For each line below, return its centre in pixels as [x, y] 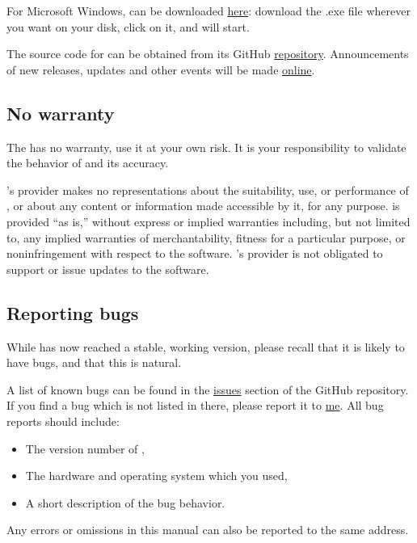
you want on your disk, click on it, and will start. [128, 26]
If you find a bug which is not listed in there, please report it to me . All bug [195, 405]
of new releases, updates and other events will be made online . [161, 69]
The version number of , [85, 448]
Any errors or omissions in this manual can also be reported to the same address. [208, 530]
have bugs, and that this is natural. [94, 362]
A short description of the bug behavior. [125, 502]
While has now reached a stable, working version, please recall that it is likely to [206, 346]
